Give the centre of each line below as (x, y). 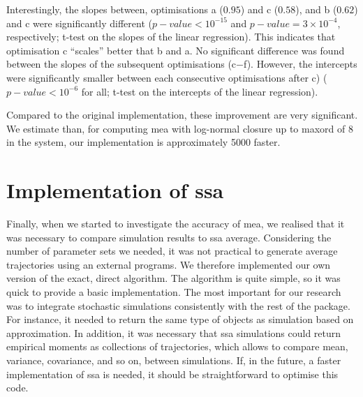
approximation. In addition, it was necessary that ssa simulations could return (174, 332)
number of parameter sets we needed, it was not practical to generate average (172, 251)
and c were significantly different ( (79, 23)
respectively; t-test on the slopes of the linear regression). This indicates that (171, 37)
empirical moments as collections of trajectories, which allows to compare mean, (177, 346)
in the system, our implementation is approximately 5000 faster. (143, 142)
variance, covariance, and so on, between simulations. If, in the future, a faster (174, 360)
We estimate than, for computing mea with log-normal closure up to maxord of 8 (180, 128)
